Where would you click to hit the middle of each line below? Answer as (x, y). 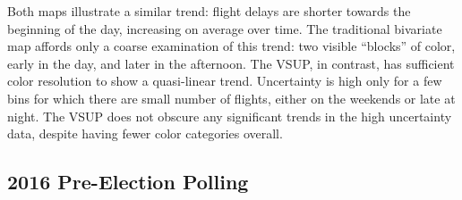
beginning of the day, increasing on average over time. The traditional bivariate (225, 28)
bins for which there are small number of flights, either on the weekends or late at (231, 98)
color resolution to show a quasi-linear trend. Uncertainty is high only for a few (225, 81)
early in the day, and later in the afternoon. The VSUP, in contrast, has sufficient (231, 63)
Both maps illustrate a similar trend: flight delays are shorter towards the (209, 11)
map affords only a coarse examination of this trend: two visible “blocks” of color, (231, 46)
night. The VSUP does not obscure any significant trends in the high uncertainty (230, 116)
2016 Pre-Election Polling (128, 182)
